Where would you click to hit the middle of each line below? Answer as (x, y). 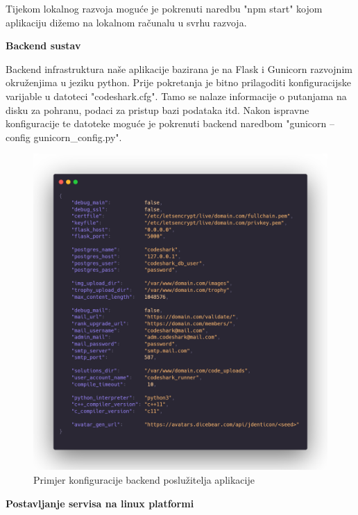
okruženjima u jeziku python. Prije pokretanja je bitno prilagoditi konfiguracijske (178, 82)
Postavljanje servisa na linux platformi (100, 503)
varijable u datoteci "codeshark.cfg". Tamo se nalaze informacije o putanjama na (176, 96)
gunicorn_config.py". (78, 137)
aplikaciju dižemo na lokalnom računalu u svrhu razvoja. (126, 22)
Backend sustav (43, 46)
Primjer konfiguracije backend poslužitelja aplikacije (144, 480)
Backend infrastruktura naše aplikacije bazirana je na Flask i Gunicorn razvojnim (179, 68)
